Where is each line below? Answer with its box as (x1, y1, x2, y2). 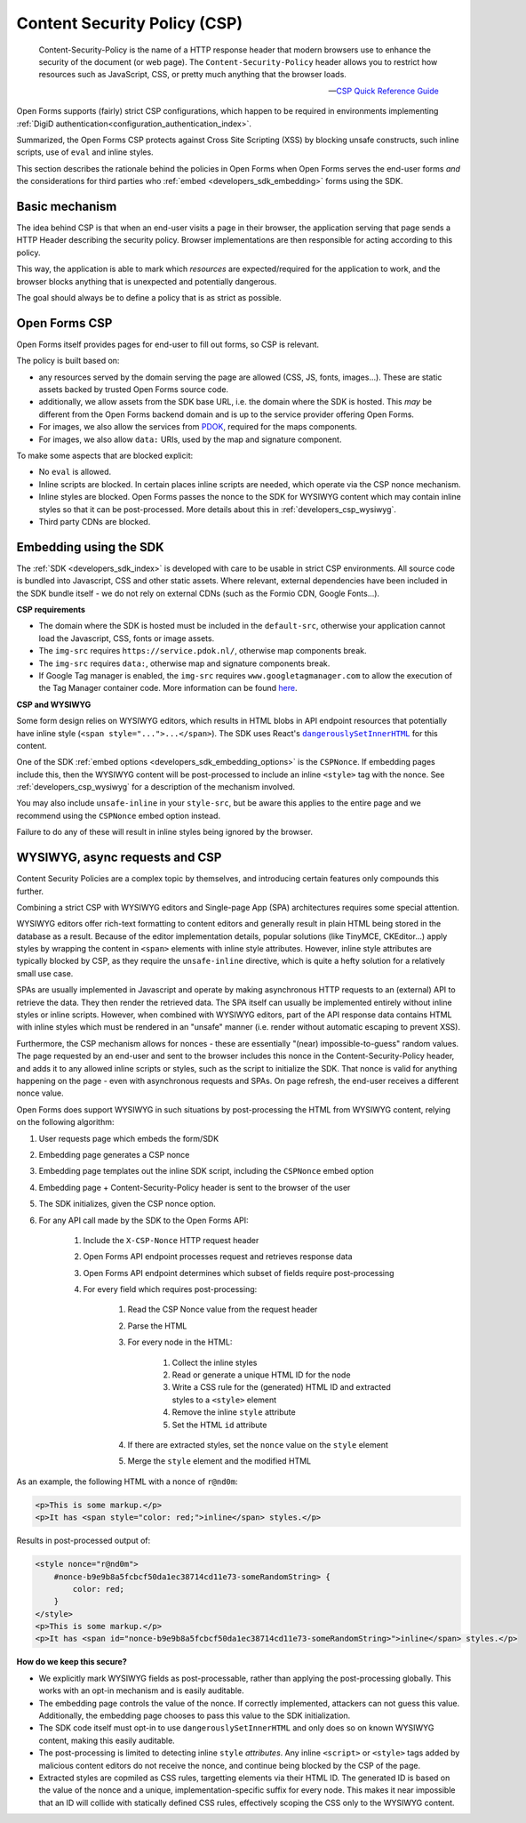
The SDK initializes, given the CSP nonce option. (38, 1199, 217, 1209)
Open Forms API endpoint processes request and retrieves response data (83, 1251, 353, 1262)
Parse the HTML (127, 1321, 187, 1331)
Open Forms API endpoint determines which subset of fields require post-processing (83, 1267, 394, 1278)
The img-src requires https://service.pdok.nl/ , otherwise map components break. (38, 646, 367, 656)
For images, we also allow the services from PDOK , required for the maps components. (38, 422, 357, 432)
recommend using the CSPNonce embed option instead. (16, 810, 221, 821)
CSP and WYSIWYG (16, 699, 92, 710)
